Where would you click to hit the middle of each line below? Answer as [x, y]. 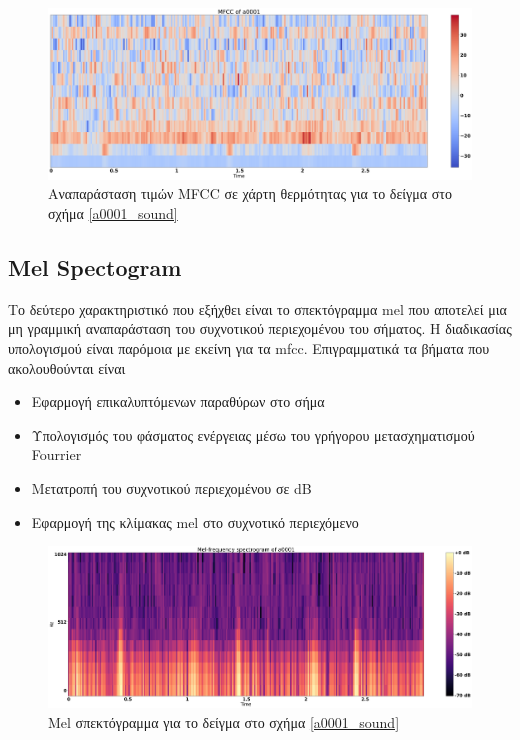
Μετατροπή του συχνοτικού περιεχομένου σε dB [171, 487]
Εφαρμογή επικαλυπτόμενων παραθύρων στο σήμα [178, 401]
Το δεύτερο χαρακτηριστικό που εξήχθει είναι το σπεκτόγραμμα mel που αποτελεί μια [257, 308]
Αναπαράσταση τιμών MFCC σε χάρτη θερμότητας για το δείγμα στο [250, 193]
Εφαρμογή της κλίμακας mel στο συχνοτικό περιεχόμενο [195, 521]
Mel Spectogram [95, 267]
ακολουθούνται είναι [67, 367]
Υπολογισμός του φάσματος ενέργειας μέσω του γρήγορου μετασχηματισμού [253, 434]
